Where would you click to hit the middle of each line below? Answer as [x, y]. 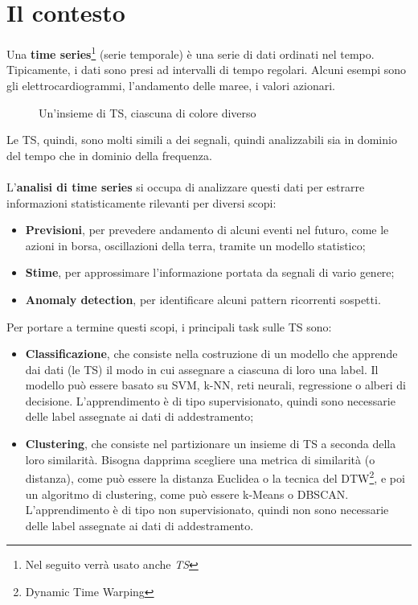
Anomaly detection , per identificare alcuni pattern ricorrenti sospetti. [203, 299]
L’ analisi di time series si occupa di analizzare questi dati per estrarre [186, 186]
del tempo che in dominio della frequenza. [109, 155]
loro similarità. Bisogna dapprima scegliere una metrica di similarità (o [200, 459]
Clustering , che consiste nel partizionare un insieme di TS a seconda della [211, 444]
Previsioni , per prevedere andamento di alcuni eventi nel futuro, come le [207, 230]
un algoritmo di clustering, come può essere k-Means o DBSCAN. [187, 494]
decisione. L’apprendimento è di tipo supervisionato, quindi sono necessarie [210, 400]
